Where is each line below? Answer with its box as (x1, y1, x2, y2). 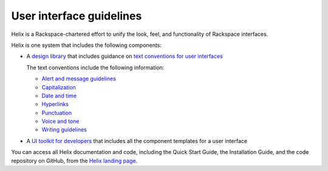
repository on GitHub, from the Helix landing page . (11, 157, 138, 164)
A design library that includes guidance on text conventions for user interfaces (26, 52, 223, 60)
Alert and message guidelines (41, 75, 117, 82)
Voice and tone (41, 117, 80, 125)
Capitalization (41, 83, 76, 91)
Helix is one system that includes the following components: (11, 41, 162, 49)
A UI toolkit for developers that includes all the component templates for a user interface (26, 137, 248, 144)
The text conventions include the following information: (26, 64, 165, 71)
